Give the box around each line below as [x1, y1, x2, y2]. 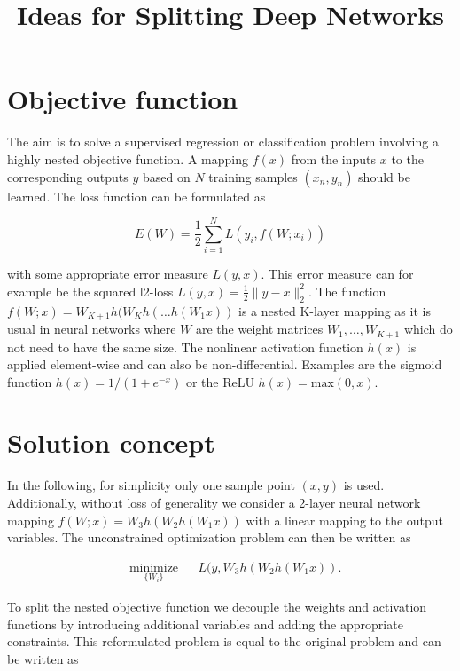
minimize [129, 561, 179, 574]
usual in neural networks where [7, 320, 176, 338]
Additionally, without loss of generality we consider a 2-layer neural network [7, 493, 421, 512]
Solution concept [7, 424, 215, 461]
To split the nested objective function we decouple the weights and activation [7, 597, 427, 616]
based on [142, 167, 191, 186]
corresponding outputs [7, 167, 129, 186]
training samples [208, 167, 298, 186]
